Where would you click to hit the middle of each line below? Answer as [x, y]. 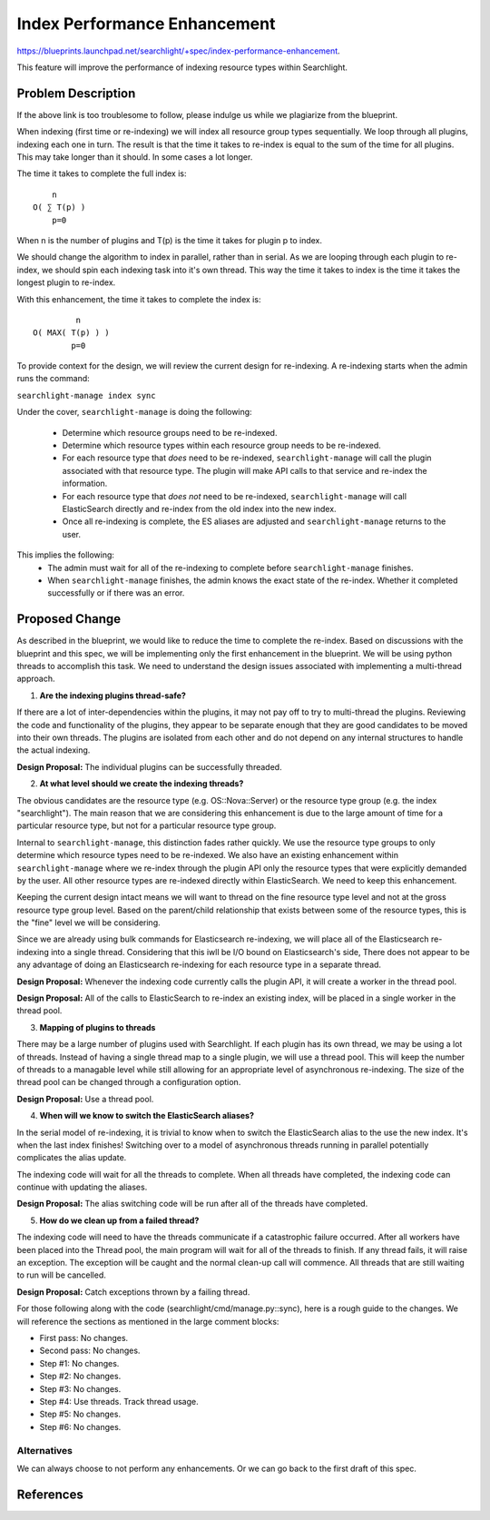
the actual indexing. [54, 750]
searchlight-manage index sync [86, 395]
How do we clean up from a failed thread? [119, 1220]
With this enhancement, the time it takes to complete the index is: [139, 299]
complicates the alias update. [72, 1158]
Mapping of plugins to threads [98, 1027]
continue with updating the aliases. [82, 1187]
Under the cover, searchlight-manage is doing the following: [135, 412]
